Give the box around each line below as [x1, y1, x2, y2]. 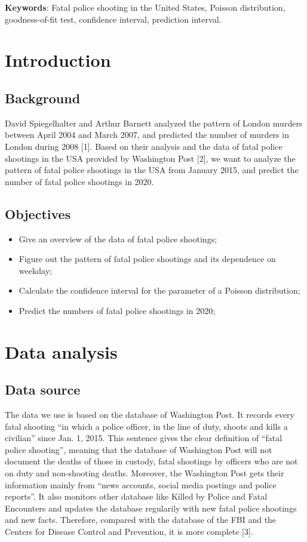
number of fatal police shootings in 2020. [5, 175, 154, 187]
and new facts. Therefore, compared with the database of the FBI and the [5, 513, 277, 526]
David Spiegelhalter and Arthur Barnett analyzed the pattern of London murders [5, 116, 303, 129]
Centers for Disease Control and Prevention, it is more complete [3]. [5, 525, 253, 538]
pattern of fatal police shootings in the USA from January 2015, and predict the [5, 164, 299, 176]
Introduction [5, 48, 111, 72]
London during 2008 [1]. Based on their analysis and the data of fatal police [5, 140, 283, 152]
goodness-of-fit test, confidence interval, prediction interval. [5, 13, 222, 25]
